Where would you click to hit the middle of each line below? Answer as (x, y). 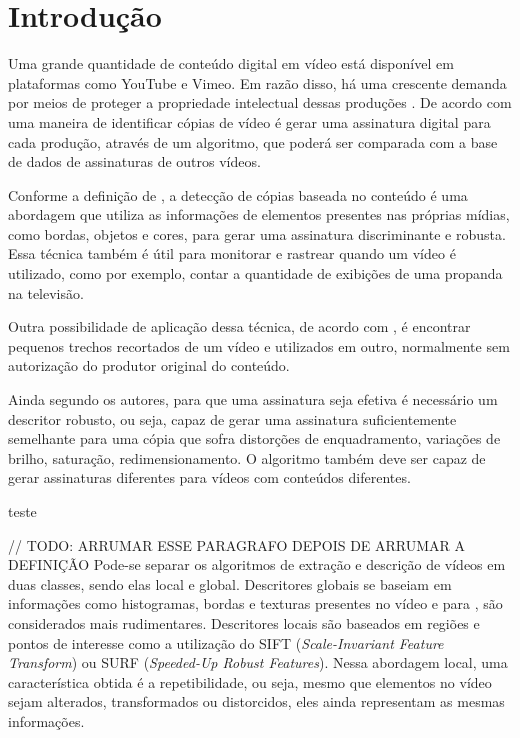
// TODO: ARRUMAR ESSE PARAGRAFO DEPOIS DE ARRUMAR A (237, 544)
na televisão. (46, 292)
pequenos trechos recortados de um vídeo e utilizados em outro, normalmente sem (259, 345)
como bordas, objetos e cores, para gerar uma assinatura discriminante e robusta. (257, 233)
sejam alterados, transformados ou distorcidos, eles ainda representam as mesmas (256, 701)
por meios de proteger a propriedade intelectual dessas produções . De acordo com (260, 102)
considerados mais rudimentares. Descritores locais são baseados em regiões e (244, 622)
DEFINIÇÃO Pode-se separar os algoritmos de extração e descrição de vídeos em (257, 564)
